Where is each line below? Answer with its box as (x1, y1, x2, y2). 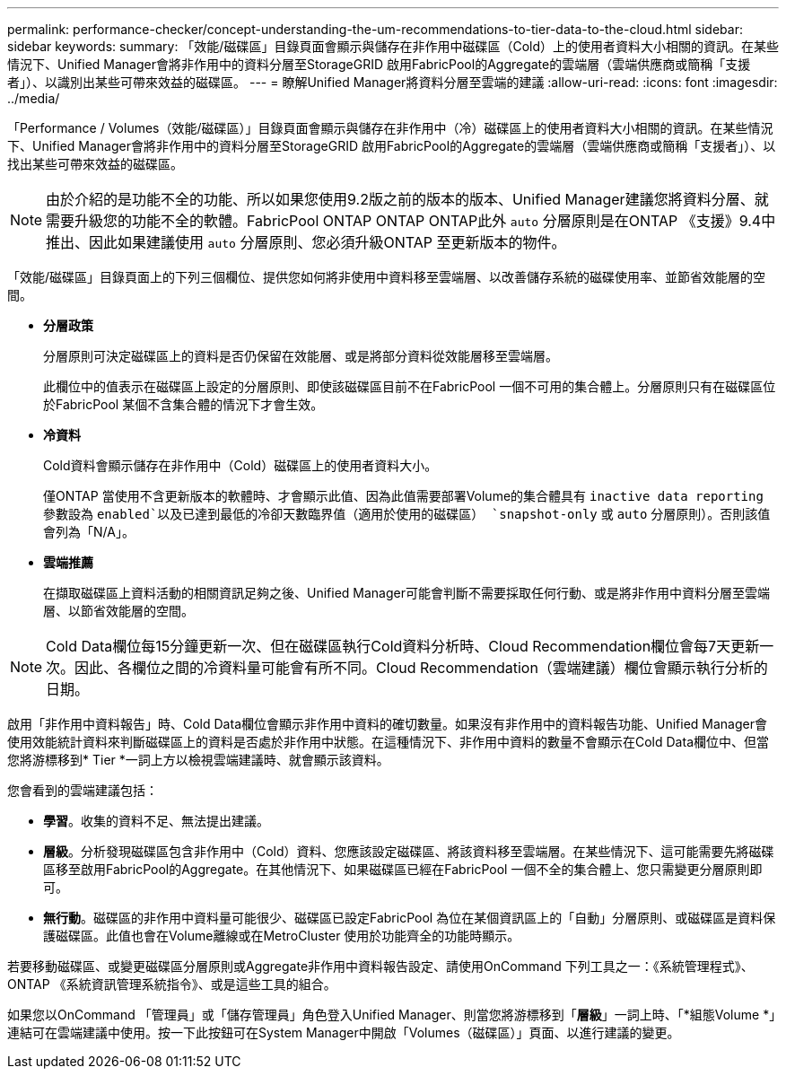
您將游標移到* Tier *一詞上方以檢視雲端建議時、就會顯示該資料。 (7, 752, 389, 767)
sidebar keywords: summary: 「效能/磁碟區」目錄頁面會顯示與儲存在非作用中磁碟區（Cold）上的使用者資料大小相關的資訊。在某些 (7, 39, 779, 54)
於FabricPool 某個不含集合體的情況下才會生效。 (43, 397, 324, 412)
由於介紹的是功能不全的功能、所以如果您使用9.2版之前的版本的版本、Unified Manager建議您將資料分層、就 (46, 190, 769, 208)
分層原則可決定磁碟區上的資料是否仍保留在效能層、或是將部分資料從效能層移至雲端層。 (43, 348, 558, 363)
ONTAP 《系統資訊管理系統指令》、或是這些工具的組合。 (7, 976, 336, 992)
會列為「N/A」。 (43, 524, 135, 539)
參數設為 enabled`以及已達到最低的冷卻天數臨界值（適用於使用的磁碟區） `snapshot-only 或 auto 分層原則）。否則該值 (43, 506, 771, 521)
